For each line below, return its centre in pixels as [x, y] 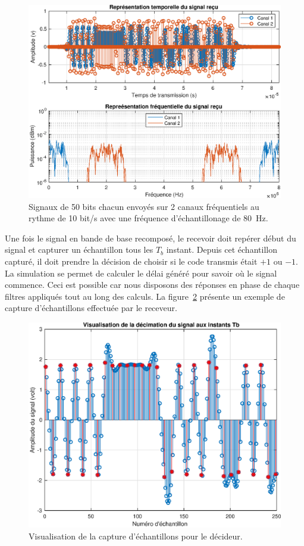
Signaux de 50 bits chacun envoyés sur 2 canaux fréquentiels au [144, 206]
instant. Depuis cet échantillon [222, 250]
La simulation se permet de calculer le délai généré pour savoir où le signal [141, 273]
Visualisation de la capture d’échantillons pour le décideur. [136, 536]
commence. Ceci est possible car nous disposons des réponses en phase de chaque [152, 285]
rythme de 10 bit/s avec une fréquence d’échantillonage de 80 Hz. [148, 218]
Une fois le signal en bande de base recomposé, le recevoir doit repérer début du [151, 238]
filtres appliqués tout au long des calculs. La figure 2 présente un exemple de [145, 296]
